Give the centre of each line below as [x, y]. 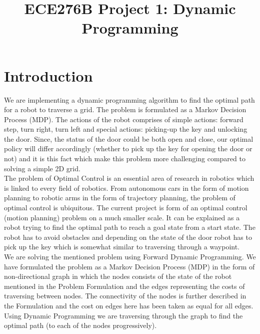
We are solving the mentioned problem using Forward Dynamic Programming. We [130, 256]
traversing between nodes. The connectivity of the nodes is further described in [125, 296]
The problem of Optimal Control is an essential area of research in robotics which [129, 178]
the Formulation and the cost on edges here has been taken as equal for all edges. [129, 305]
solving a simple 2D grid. [42, 168]
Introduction [48, 75]
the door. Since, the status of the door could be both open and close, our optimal [129, 138]
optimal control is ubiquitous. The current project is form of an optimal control [126, 208]
